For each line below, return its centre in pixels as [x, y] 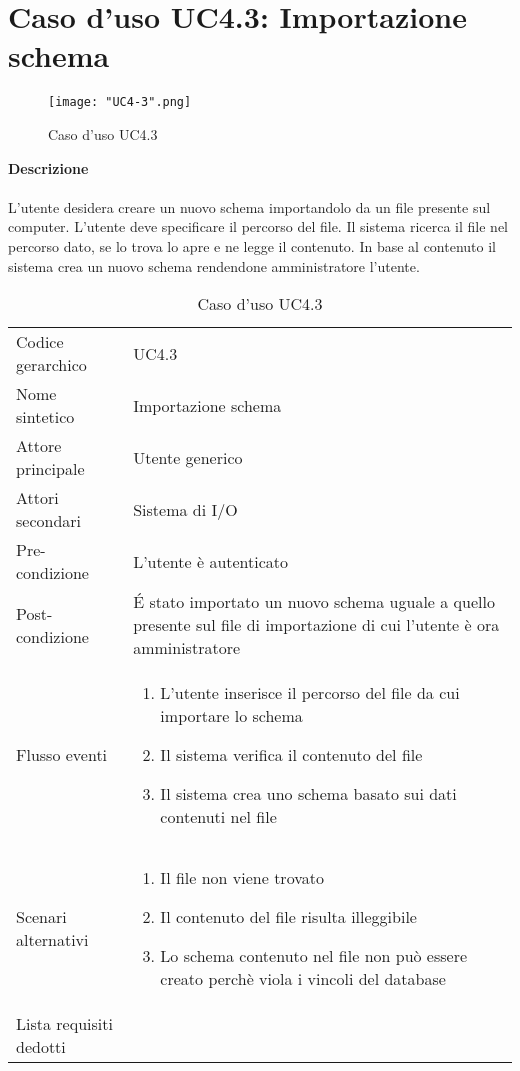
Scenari [41, 917]
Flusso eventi [62, 755]
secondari [49, 521]
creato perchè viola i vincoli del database [303, 979]
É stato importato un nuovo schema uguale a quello [314, 602]
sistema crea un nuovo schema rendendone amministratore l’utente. [214, 265]
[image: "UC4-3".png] [120, 102]
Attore [39, 446]
